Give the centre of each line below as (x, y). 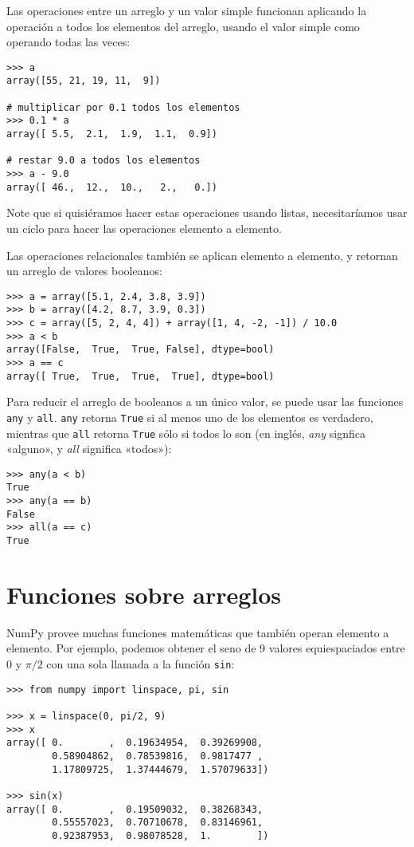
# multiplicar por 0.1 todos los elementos (123, 107)
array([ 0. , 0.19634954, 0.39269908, (135, 743)
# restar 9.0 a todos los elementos (103, 161)
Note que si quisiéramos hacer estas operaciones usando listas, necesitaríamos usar (207, 213)
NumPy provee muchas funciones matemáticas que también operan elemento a (198, 632)
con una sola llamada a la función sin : (141, 664)
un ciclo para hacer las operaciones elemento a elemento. (144, 228)
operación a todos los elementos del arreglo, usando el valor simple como (183, 26)
